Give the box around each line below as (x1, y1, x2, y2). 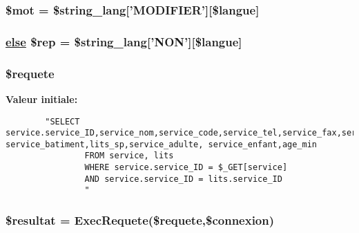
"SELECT (45, 116, 80, 127)
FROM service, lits (84, 151, 174, 161)
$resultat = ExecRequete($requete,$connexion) (6, 212, 275, 229)
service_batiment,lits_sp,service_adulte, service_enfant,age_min (6, 139, 318, 149)
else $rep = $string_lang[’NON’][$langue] (6, 32, 242, 50)
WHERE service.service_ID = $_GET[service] (84, 162, 288, 173)
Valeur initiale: (6, 91, 78, 106)
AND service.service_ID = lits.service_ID (84, 174, 282, 184)
